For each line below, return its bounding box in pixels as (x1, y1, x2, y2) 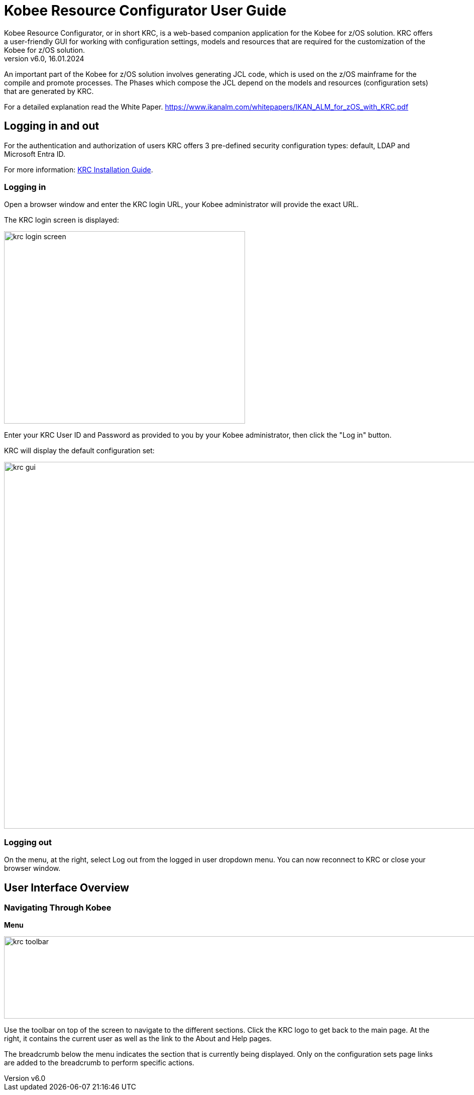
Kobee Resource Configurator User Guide (4, 2, 287, 19)
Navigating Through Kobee (4, 902, 111, 913)
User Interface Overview (4, 881, 130, 894)
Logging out (4, 837, 52, 847)
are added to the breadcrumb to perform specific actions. (4, 1058, 194, 1067)
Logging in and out (4, 120, 99, 133)
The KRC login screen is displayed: (4, 216, 119, 225)
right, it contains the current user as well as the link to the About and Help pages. (4, 1034, 272, 1043)
